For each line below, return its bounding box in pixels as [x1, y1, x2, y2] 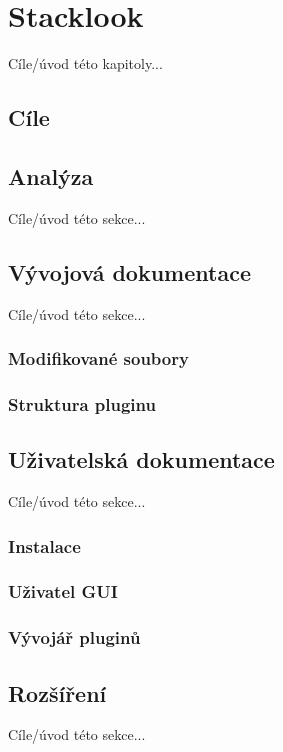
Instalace [8, 533, 81, 558]
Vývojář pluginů [8, 625, 141, 650]
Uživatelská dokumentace [8, 444, 275, 475]
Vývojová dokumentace [8, 256, 251, 287]
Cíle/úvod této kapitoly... [8, 53, 163, 74]
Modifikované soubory [8, 346, 189, 371]
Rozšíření [8, 677, 107, 708]
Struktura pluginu [8, 391, 156, 416]
